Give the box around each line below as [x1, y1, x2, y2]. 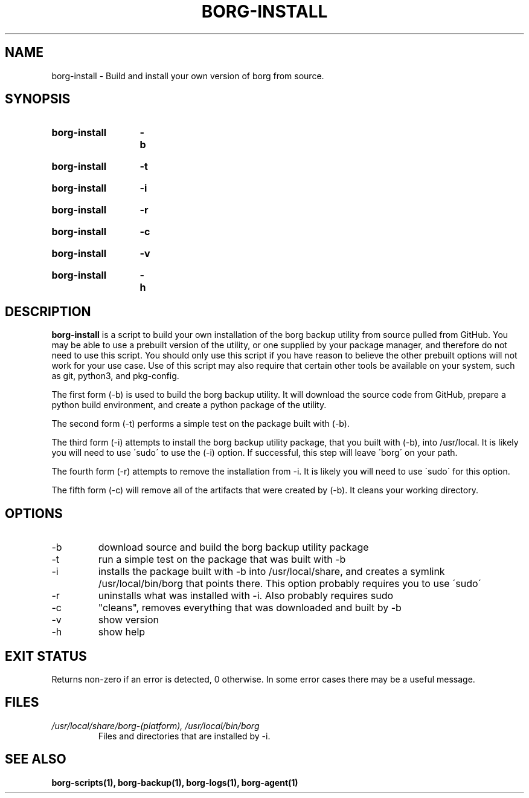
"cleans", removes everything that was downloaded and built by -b [98, 602, 402, 614]
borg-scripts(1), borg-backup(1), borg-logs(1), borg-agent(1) [51, 777, 298, 788]
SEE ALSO [5, 751, 66, 767]
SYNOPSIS [5, 91, 71, 107]
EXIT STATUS [5, 648, 87, 664]
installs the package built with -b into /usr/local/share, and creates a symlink [98, 565, 445, 578]
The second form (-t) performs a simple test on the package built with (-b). [51, 418, 350, 429]
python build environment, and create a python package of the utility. [51, 400, 327, 410]
